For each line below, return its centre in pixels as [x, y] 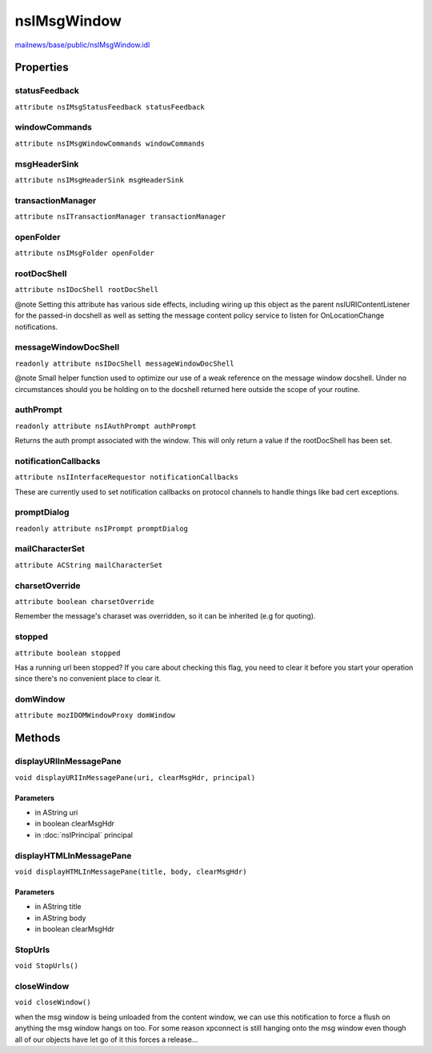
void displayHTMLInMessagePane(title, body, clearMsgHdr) [131, 871]
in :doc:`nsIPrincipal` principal [84, 835]
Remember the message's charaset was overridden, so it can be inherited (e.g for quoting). [165, 616]
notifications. [36, 326]
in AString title [58, 907]
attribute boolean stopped [68, 653]
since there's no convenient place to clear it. [88, 679]
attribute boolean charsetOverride [85, 601]
